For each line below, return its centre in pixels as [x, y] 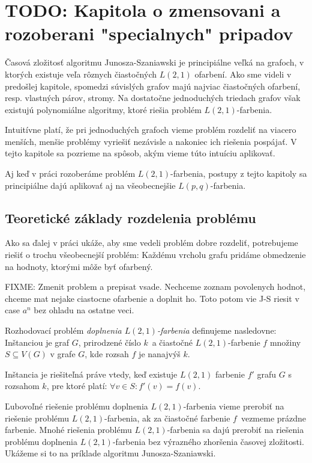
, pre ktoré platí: [77, 386]
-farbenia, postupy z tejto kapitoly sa [239, 173]
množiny [285, 342]
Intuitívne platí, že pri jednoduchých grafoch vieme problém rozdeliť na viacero [151, 130]
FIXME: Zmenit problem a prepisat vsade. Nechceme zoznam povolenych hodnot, [155, 287]
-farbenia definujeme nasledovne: [217, 330]
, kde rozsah [107, 354]
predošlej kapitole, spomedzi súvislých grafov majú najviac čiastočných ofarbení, [153, 86]
